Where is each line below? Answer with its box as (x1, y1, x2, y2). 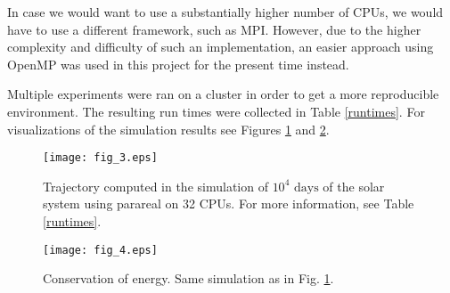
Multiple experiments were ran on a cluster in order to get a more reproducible (7, 85, 439, 103)
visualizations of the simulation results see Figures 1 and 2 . (7, 119, 330, 138)
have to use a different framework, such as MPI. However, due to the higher (7, 20, 421, 38)
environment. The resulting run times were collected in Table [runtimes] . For (7, 102, 425, 120)
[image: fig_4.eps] (43, 243, 158, 256)
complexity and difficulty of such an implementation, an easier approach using (7, 37, 434, 56)
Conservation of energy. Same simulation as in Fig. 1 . (43, 269, 334, 288)
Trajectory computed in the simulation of (43, 176, 268, 195)
